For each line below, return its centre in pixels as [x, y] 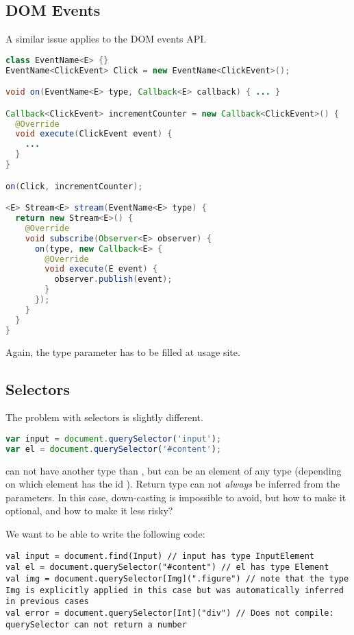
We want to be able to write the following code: [105, 534]
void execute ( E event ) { [101, 269]
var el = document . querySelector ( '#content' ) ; [114, 449]
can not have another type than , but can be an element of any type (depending [174, 470]
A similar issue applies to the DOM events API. [106, 39]
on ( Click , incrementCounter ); [74, 186]
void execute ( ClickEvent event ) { [94, 134]
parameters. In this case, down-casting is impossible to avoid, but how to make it [176, 497]
